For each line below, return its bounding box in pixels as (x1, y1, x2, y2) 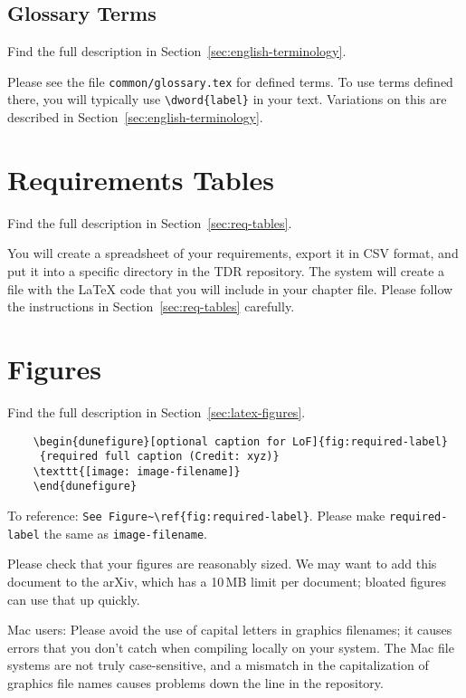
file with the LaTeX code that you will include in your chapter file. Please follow (7, 279, 453, 298)
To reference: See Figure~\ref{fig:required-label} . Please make (7, 506, 385, 525)
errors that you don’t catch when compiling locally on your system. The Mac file (7, 637, 454, 656)
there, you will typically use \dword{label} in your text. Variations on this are (7, 90, 447, 109)
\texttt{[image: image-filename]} (33, 464, 241, 478)
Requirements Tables (7, 160, 274, 197)
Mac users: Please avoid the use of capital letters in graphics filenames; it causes (7, 620, 452, 639)
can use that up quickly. (7, 589, 140, 608)
